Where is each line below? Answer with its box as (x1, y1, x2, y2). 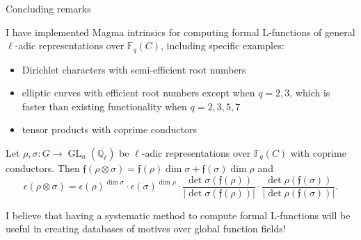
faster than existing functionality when (22, 98, 187, 113)
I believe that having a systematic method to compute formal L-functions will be (6, 207, 351, 222)
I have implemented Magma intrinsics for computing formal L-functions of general (6, 24, 355, 39)
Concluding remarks (6, 1, 91, 15)
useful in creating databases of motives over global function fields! (6, 221, 286, 236)
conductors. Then (6, 161, 80, 175)
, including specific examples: (161, 38, 284, 53)
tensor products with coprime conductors (22, 122, 198, 137)
